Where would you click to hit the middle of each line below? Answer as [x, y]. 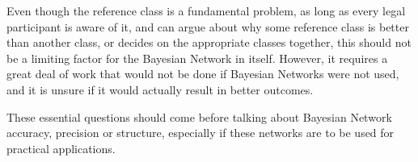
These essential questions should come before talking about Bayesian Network [199, 116]
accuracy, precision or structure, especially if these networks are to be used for [201, 133]
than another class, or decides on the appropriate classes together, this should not [209, 42]
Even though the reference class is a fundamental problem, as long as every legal [206, 10]
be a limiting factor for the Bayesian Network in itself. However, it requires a [197, 58]
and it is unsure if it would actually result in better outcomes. [160, 89]
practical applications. [61, 148]
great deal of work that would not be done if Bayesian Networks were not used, [203, 74]
